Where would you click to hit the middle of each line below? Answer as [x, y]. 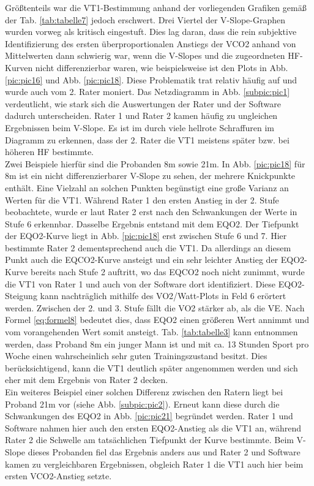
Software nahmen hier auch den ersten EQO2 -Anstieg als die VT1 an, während [153, 427]
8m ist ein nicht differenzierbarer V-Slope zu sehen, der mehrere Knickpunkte [150, 176]
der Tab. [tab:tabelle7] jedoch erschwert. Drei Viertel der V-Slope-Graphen [145, 19]
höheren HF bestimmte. [49, 152]
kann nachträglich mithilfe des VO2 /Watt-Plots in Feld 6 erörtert [163, 296]
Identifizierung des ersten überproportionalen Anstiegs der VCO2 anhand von [151, 43]
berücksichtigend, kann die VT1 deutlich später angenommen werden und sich [151, 367]
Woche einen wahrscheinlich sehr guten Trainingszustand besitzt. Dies [136, 356]
